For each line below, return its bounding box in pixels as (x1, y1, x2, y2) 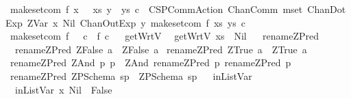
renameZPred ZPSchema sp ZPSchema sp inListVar (10, 68, 252, 83)
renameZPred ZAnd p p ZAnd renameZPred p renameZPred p (10, 55, 291, 70)
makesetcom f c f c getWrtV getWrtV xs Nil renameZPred (10, 29, 319, 43)
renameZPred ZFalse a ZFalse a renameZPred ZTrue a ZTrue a (14, 42, 307, 56)
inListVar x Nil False (14, 82, 112, 96)
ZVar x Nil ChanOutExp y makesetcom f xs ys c (27, 15, 245, 29)
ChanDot (307, 2, 346, 16)
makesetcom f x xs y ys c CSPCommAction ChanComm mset (10, 2, 303, 16)
